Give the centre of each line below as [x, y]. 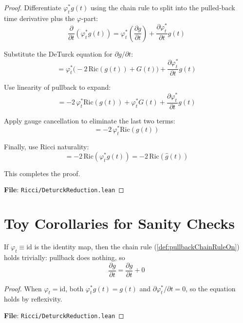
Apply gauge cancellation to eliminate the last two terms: [90, 120]
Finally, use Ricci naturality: [47, 147]
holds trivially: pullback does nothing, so [65, 257]
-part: [90, 18]
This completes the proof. [42, 173]
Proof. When [23, 288]
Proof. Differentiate [33, 7]
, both [75, 288]
